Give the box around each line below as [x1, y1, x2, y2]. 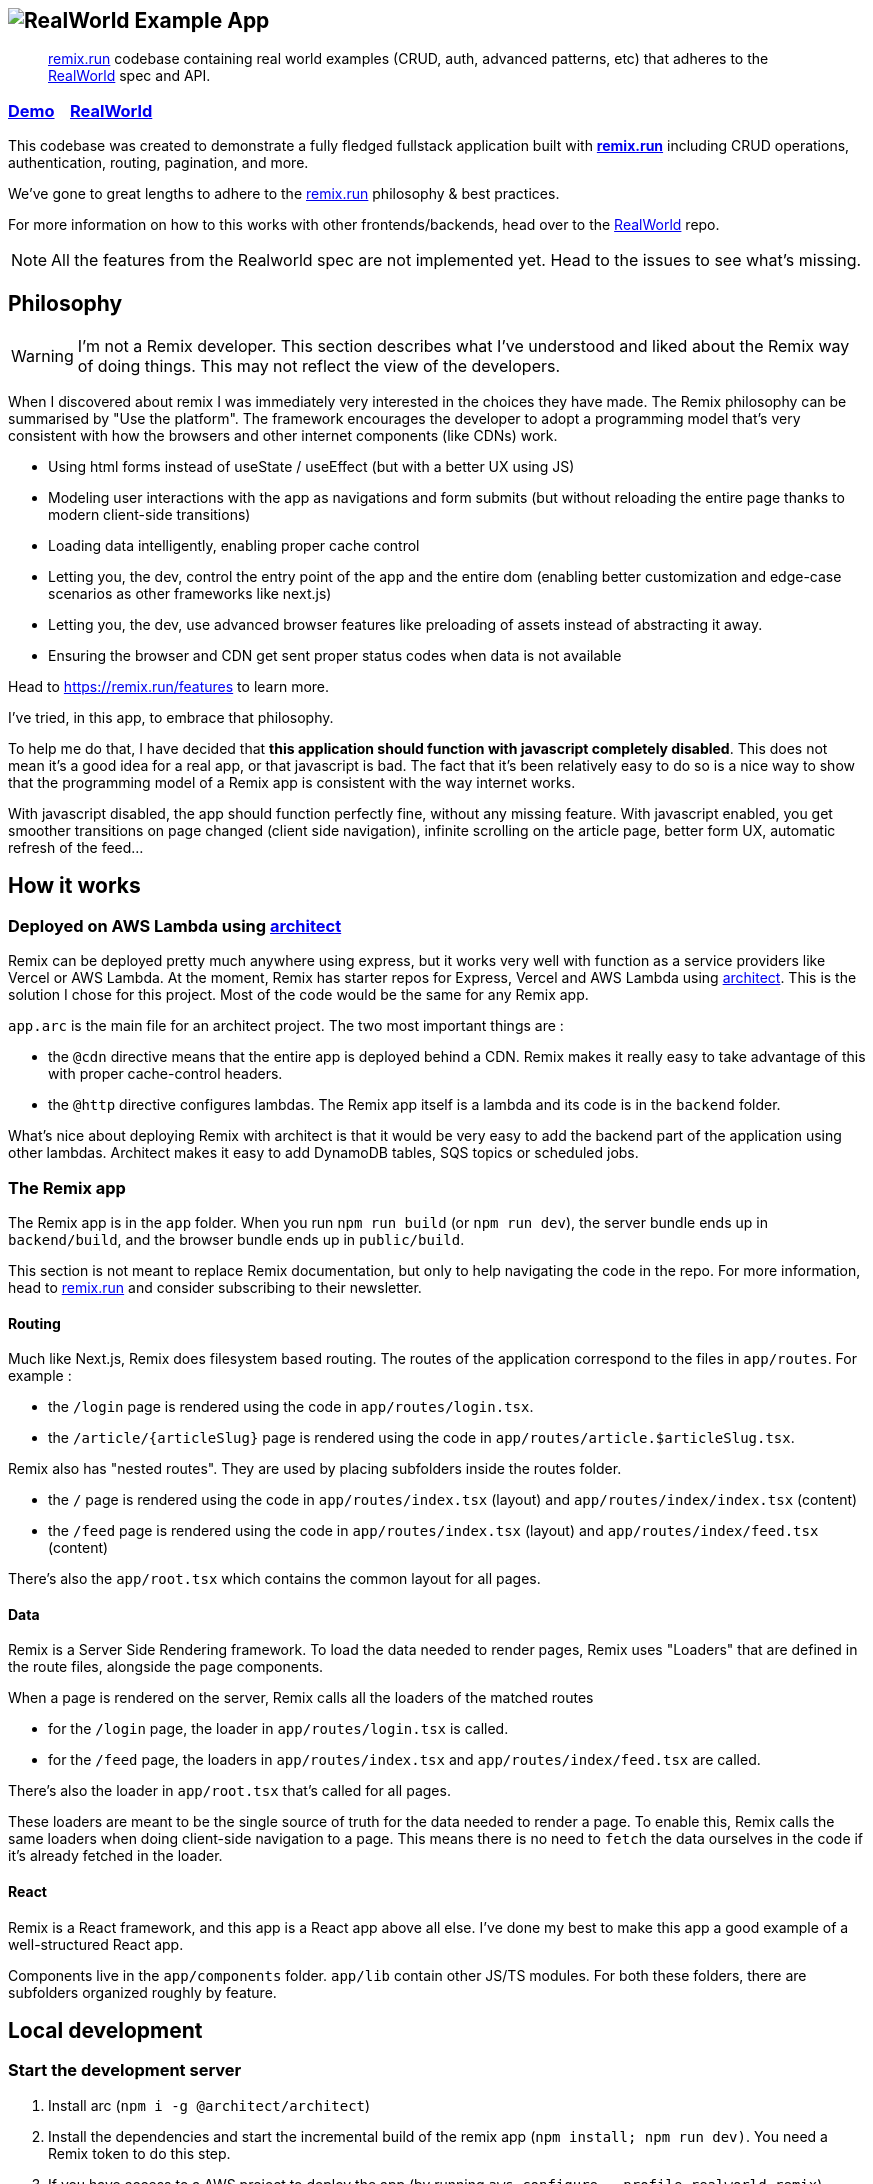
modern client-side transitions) [48, 506, 251, 524]
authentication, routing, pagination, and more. [8, 154, 309, 172]
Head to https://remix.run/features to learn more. [8, 678, 330, 696]
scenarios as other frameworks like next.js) [48, 585, 332, 603]
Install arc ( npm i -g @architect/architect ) [48, 2096, 371, 2114]
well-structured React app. [8, 1935, 184, 1953]
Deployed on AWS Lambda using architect [8, 915, 342, 936]
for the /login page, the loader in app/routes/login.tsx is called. [48, 1720, 509, 1738]
